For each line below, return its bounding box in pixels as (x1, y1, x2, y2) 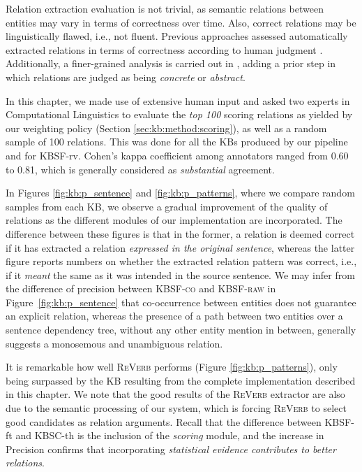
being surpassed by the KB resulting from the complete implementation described (6, 373, 356, 387)
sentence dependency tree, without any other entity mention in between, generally (6, 322, 356, 337)
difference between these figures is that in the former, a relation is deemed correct (6, 226, 355, 241)
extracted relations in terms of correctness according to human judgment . (6, 42, 323, 57)
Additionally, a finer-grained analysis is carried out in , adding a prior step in (6, 56, 336, 71)
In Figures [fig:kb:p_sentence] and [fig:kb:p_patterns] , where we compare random (6, 185, 355, 200)
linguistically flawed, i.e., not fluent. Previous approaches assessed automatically (6, 29, 348, 43)
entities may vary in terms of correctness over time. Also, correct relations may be (6, 15, 356, 29)
